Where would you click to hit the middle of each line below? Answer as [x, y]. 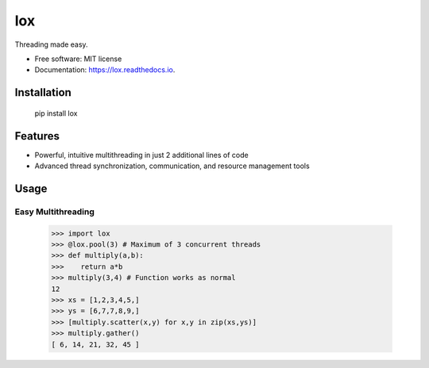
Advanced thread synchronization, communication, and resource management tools [172, 166]
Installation [43, 92]
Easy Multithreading [54, 212]
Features [37, 136]
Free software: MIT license [78, 59]
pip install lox [56, 113]
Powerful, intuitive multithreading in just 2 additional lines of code [142, 155]
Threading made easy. [51, 44]
